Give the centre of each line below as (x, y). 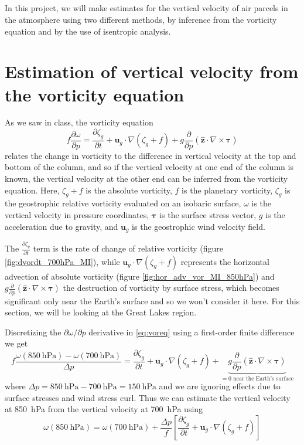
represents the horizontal (225, 261)
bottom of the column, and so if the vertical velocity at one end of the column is (149, 167)
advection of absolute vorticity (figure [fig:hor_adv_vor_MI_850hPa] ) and (140, 276)
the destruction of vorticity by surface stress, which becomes (171, 288)
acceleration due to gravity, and (62, 226)
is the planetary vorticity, (227, 190)
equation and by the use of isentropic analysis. (88, 31)
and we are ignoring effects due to (220, 386)
